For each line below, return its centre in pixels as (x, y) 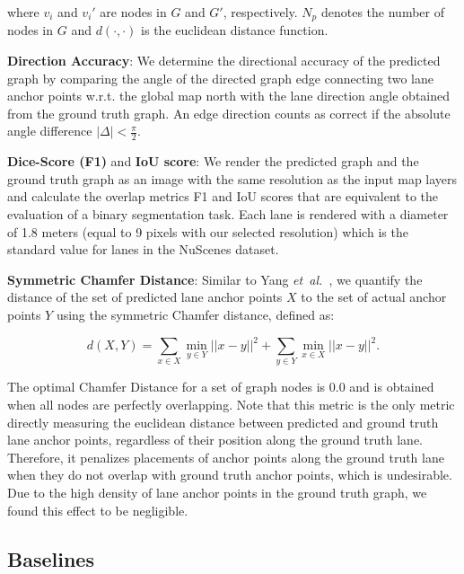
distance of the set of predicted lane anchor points (145, 297)
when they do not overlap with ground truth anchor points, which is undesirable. (230, 475)
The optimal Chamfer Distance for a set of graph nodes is (166, 387)
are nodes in (133, 12)
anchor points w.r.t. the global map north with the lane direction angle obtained (229, 96)
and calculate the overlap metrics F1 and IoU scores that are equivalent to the (223, 196)
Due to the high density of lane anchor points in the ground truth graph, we (217, 492)
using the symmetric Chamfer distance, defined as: (195, 314)
